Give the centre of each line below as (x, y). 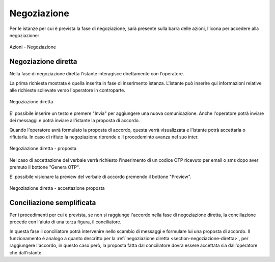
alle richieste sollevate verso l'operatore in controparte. (67, 90)
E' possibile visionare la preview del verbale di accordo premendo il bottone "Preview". (100, 177)
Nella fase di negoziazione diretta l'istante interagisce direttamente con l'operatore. (97, 74)
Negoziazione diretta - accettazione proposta (57, 188)
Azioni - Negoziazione (33, 47)
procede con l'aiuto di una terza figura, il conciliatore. (65, 222)
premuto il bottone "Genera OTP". (45, 167)
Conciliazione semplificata (53, 203)
